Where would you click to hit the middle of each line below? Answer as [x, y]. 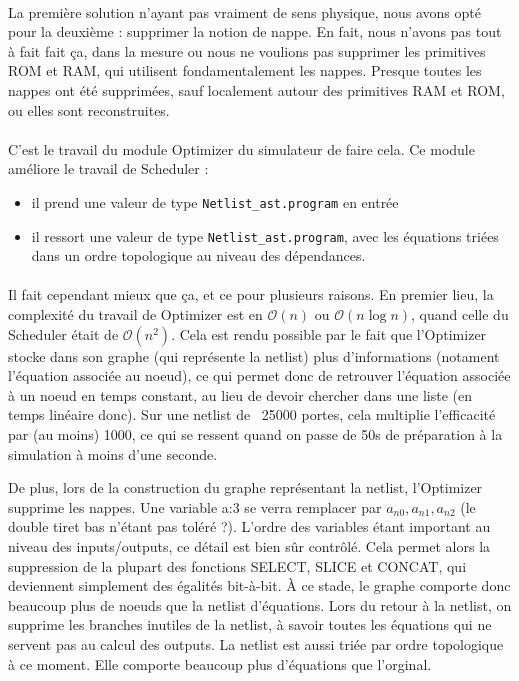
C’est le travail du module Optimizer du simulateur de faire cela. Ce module [241, 148]
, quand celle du [460, 314]
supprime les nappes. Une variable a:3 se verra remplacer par [195, 506]
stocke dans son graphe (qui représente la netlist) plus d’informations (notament [254, 355]
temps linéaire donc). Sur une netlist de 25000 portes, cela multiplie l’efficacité [252, 414]
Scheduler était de [63, 333]
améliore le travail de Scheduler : [108, 168]
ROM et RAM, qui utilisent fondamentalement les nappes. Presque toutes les [245, 70]
